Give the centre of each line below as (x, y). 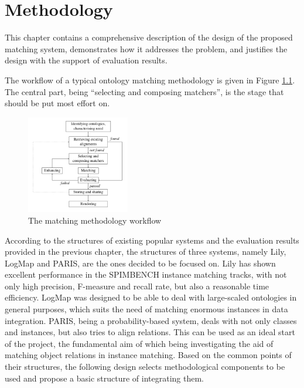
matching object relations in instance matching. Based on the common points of (148, 355)
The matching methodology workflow (95, 220)
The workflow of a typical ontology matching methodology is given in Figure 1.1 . (150, 80)
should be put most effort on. (57, 103)
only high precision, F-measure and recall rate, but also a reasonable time (137, 286)
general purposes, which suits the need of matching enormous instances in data (146, 309)
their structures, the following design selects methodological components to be (145, 367)
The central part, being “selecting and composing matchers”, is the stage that (144, 91)
